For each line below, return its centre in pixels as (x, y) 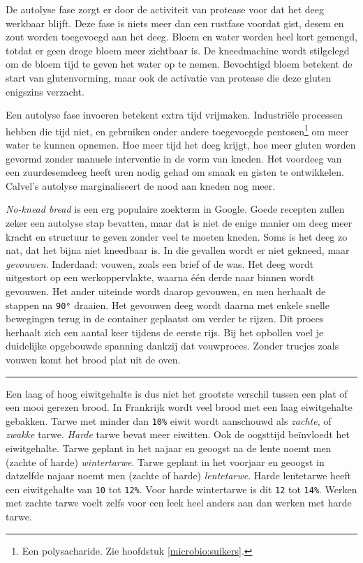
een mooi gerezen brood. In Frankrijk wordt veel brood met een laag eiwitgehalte (179, 407)
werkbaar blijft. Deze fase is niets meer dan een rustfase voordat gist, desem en (175, 23)
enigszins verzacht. (45, 91)
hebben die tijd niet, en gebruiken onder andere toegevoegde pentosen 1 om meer (177, 130)
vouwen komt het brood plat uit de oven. (93, 359)
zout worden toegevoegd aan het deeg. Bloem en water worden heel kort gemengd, (181, 37)
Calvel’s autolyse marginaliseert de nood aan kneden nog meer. (141, 185)
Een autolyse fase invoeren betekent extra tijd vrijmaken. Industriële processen (174, 115)
